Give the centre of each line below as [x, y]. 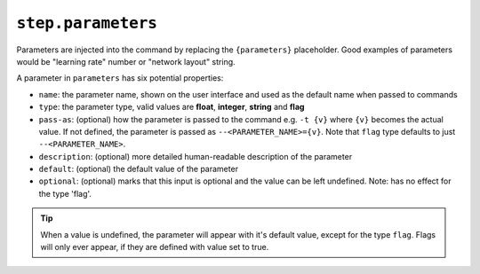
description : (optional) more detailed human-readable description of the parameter [196, 156]
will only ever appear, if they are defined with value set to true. [155, 247]
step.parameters [87, 23]
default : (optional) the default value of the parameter [139, 169]
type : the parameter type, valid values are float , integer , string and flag [172, 107]
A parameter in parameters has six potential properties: [120, 78]
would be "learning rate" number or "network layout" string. [126, 61]
